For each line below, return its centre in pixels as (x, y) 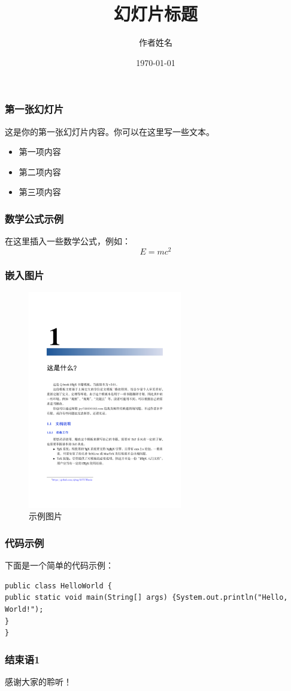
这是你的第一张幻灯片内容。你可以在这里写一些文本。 (110, 131)
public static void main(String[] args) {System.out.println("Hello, (146, 598)
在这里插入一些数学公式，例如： (68, 241)
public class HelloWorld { (58, 586)
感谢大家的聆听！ (38, 682)
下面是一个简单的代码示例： (59, 565)
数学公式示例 (34, 218)
